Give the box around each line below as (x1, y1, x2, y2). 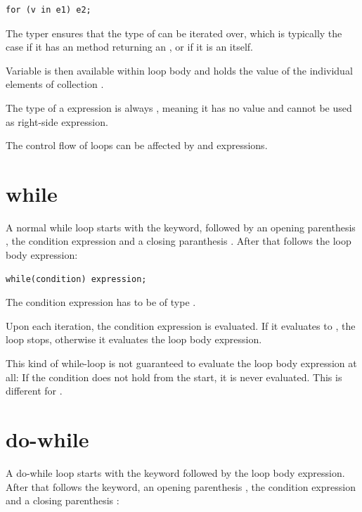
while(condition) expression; (6, 274, 147, 284)
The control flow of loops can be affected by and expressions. (6, 138, 268, 153)
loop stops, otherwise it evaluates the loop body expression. (6, 332, 262, 347)
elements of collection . (6, 77, 104, 91)
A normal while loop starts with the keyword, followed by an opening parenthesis (6, 219, 356, 234)
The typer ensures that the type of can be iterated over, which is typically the (6, 25, 342, 40)
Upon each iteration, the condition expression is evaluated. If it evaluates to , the (6, 318, 356, 333)
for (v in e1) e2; (6, 5, 91, 15)
